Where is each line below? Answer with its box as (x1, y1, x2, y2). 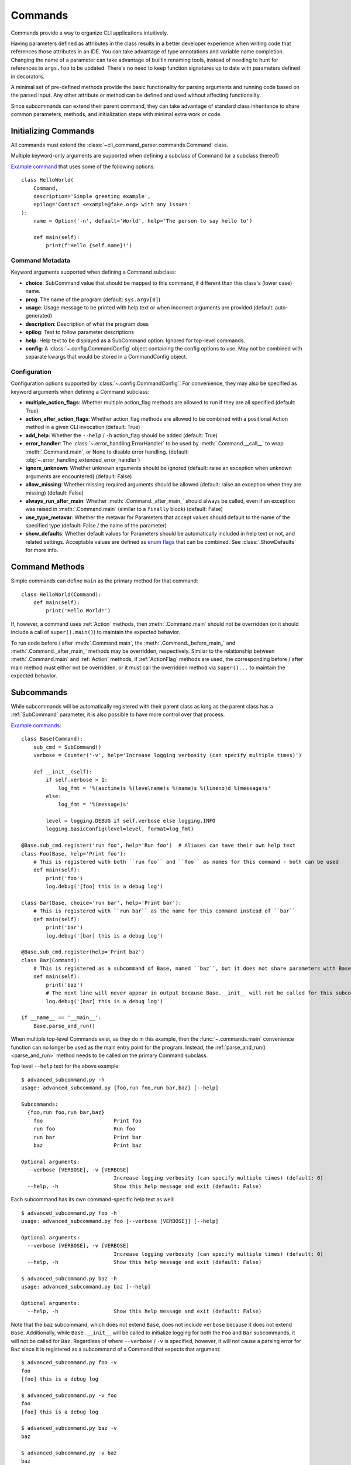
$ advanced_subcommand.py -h (21, 1076, 105, 1083)
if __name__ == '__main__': (21, 1014, 102, 1021)
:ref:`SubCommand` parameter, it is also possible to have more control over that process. (11, 711, 225, 718)
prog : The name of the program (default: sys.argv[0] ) (25, 296, 161, 303)
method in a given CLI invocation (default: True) (25, 424, 140, 431)
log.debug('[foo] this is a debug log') (46, 883, 163, 890)
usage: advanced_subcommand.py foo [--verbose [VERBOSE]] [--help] (21, 1218, 219, 1225)
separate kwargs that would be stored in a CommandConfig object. (25, 353, 187, 360)
